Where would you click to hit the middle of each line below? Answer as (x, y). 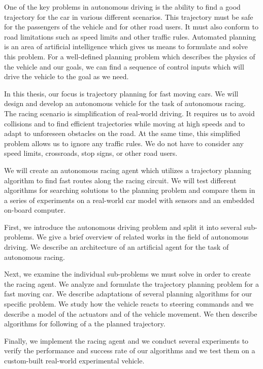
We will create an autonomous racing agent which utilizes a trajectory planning (128, 170)
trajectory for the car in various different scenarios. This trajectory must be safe (129, 16)
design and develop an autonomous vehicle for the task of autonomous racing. (125, 103)
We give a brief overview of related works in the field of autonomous (142, 237)
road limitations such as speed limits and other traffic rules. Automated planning (130, 36)
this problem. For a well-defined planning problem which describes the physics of (130, 56)
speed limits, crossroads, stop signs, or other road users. (91, 153)
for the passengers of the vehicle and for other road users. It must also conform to (131, 27)
